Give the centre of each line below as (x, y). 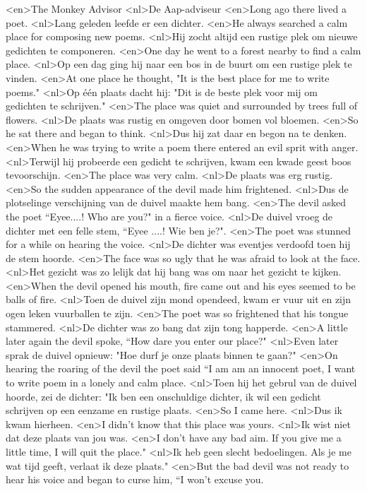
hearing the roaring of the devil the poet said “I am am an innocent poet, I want (181, 368)
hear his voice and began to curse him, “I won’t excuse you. (135, 479)
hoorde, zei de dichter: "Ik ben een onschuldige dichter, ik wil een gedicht (163, 396)
